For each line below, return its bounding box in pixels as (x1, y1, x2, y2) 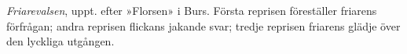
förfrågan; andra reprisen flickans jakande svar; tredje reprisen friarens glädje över (6, 17, 401, 34)
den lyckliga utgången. (6, 33, 115, 49)
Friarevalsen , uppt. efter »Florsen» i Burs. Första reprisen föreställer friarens (6, 2, 377, 18)
